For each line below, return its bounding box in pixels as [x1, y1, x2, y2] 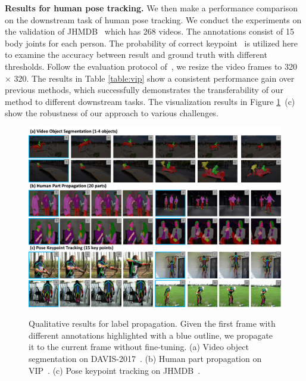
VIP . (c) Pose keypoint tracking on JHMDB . [29, 364, 201, 376]
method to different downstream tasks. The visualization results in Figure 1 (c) [5, 95, 295, 107]
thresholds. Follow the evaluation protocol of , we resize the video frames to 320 [5, 60, 298, 72]
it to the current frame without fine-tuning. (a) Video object [29, 340, 249, 353]
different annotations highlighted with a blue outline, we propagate [29, 329, 273, 341]
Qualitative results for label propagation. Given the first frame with [29, 317, 276, 330]
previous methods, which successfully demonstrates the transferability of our [5, 83, 283, 96]
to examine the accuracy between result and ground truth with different [5, 48, 267, 61]
